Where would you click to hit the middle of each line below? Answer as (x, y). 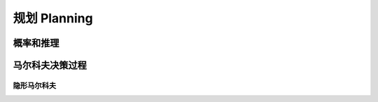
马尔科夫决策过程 (50, 65)
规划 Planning (53, 18)
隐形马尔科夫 (35, 85)
